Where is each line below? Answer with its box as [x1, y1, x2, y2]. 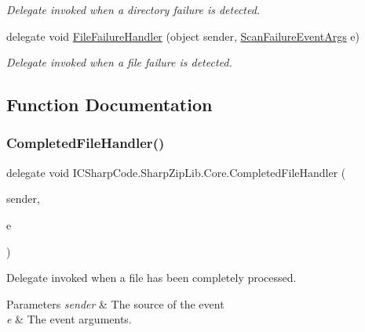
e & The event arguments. [6, 311, 132, 327]
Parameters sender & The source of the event [6, 295, 224, 312]
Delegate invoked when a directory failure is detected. [6, 2, 261, 17]
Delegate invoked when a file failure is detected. [6, 54, 232, 70]
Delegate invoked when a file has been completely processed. [6, 269, 297, 286]
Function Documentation [6, 92, 213, 117]
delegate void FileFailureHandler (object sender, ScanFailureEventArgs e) [6, 27, 360, 44]
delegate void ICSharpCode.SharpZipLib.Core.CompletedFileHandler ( [6, 164, 346, 180]
